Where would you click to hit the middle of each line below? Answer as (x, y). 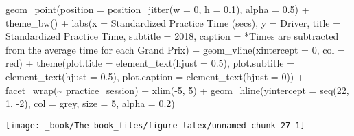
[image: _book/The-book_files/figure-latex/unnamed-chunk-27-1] (155, 125)
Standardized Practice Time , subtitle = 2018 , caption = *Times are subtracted (172, 36)
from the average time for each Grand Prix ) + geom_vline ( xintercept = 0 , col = (175, 49)
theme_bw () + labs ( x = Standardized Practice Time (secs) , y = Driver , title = (173, 22)
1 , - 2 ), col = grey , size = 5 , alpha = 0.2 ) (90, 103)
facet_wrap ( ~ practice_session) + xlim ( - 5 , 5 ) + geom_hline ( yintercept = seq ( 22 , (177, 90)
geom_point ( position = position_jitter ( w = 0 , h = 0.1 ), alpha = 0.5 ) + (157, 9)
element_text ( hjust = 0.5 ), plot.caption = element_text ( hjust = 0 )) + (155, 76)
